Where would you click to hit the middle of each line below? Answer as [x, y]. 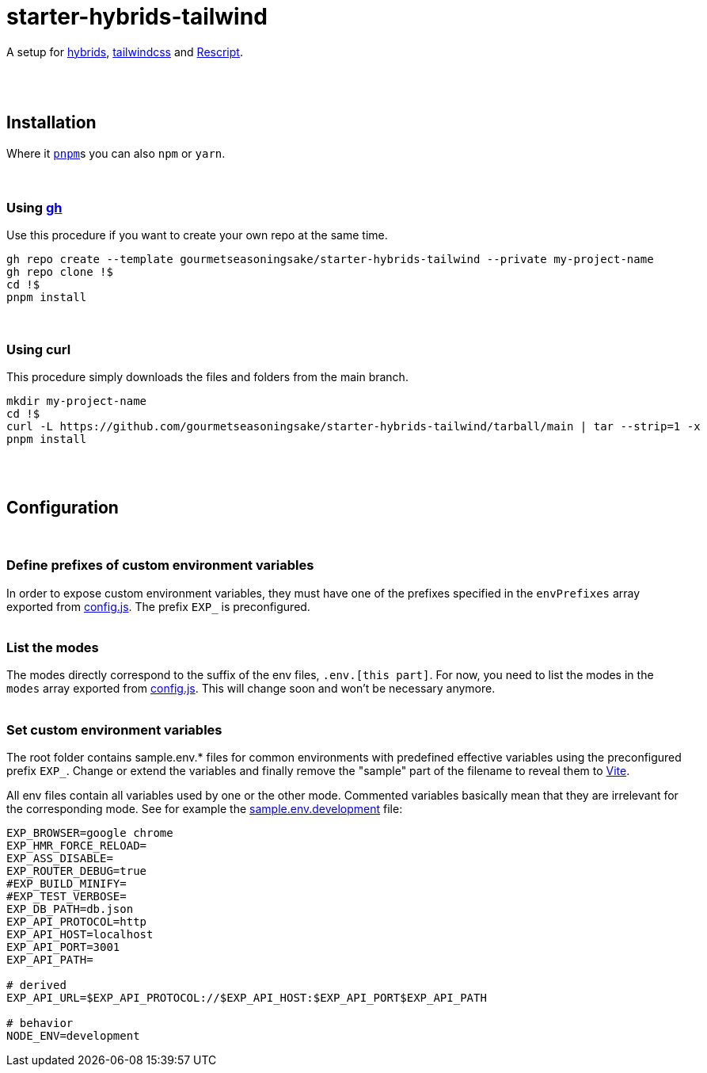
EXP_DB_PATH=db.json [70, 909]
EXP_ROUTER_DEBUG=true [77, 871]
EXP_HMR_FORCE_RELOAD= [77, 846]
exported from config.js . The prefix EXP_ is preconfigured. [158, 606]
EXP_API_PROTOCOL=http [77, 922]
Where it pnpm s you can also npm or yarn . [116, 153]
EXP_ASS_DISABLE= [60, 859]
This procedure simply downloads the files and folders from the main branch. [207, 377]
